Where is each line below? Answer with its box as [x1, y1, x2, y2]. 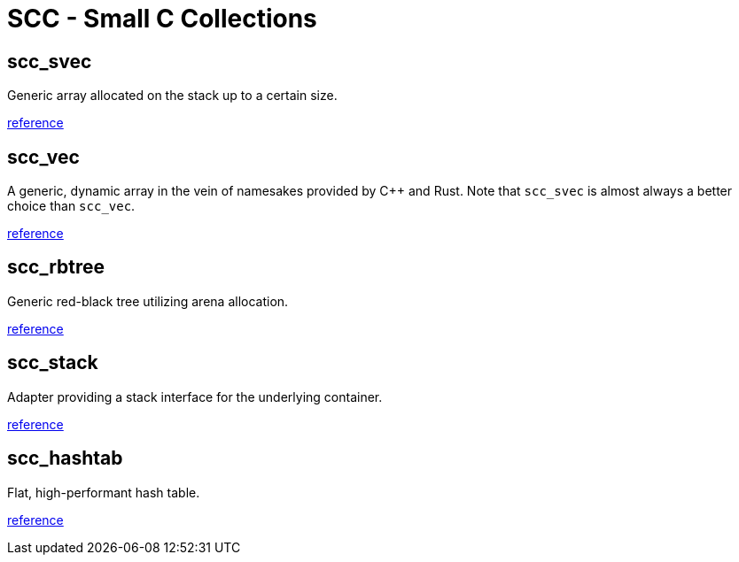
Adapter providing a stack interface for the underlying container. [7, 389, 383, 404]
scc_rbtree [7, 256, 105, 279]
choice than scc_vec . [7, 198, 136, 214]
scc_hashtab [7, 447, 123, 470]
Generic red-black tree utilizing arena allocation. [7, 293, 289, 309]
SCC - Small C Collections [7, 4, 317, 34]
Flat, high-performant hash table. [7, 484, 200, 500]
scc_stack [7, 351, 98, 374]
